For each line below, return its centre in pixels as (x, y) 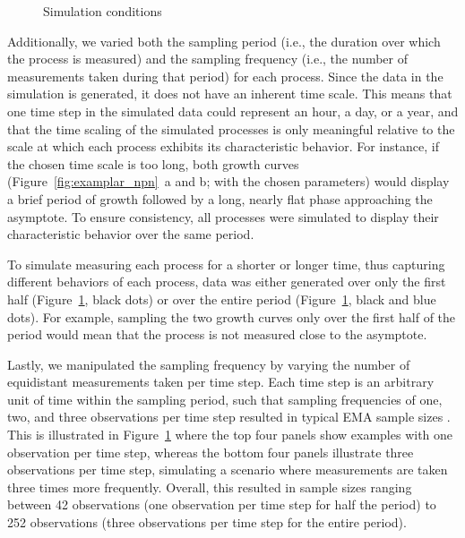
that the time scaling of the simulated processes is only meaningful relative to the (231, 128)
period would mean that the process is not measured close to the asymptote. (217, 334)
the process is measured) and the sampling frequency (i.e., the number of (207, 59)
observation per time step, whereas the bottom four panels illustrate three (211, 452)
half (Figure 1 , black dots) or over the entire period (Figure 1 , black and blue (222, 299)
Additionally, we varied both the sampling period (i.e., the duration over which (224, 41)
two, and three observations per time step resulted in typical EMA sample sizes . (229, 417)
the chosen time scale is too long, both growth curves (153, 163)
